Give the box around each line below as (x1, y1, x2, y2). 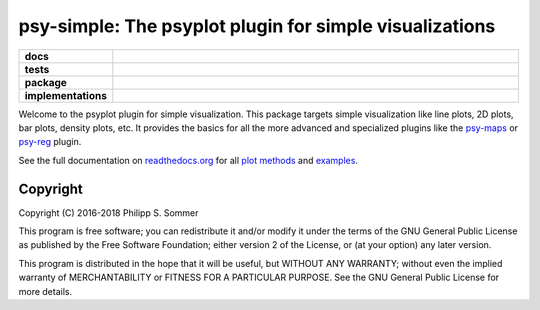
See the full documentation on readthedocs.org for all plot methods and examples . (18, 154, 359, 166)
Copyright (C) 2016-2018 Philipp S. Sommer (18, 206, 199, 219)
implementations (24, 88, 107, 102)
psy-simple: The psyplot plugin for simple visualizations (18, 15, 496, 37)
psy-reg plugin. (18, 136, 82, 148)
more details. (18, 285, 73, 297)
